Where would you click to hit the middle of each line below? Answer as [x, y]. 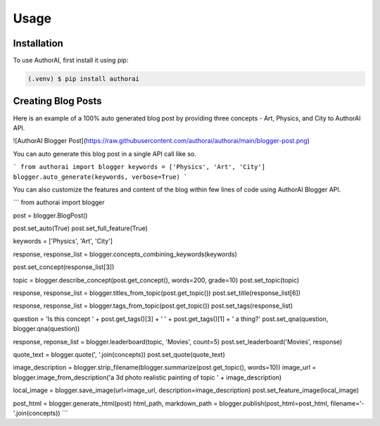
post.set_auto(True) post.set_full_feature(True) [80, 228]
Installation [38, 43]
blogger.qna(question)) [46, 329]
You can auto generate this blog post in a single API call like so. [104, 154]
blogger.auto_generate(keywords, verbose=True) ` [100, 177]
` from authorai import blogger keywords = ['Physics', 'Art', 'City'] [139, 167]
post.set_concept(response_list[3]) [64, 267]
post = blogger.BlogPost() [50, 215]
